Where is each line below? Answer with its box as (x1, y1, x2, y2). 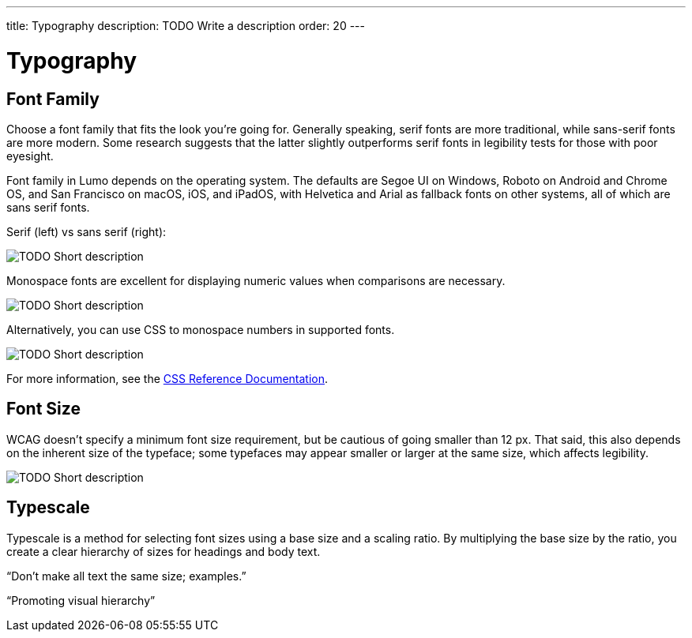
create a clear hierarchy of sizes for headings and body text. (6, 544, 321, 558)
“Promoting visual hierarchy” (6, 593, 156, 607)
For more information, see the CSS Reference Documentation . (6, 371, 329, 385)
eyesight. (6, 148, 54, 163)
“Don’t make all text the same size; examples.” (6, 569, 246, 583)
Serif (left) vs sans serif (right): (6, 224, 167, 238)
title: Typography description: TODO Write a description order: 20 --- (6, 19, 365, 32)
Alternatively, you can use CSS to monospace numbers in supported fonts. (6, 322, 395, 336)
